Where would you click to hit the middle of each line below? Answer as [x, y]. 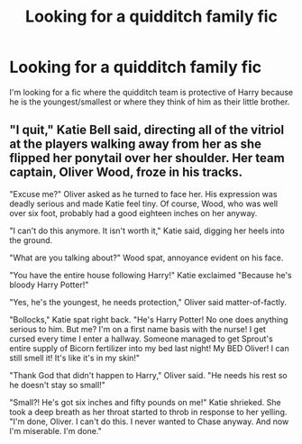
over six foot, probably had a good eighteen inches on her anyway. [133, 213]
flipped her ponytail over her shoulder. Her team [147, 158]
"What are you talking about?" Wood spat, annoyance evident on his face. [146, 258]
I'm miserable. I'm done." [55, 430]
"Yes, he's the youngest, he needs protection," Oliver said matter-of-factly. [148, 302]
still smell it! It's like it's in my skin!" [75, 358]
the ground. [31, 240]
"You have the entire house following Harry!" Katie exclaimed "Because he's [151, 275]
